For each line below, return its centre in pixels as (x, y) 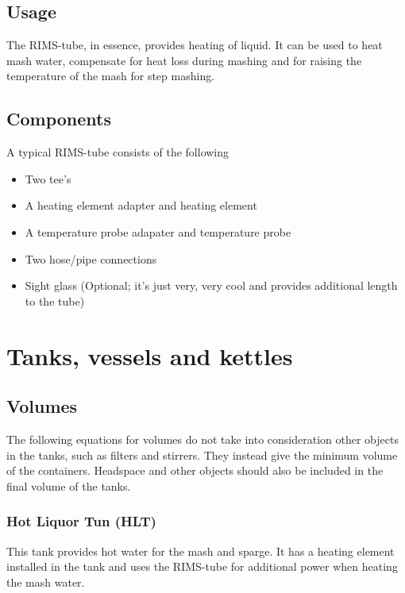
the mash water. (46, 581)
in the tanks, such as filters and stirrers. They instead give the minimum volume (202, 454)
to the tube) (55, 300)
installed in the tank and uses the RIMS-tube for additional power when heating (202, 566)
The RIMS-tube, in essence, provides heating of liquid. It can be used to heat (195, 45)
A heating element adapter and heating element (141, 205)
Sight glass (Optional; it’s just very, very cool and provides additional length (211, 285)
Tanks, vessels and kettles (150, 355)
